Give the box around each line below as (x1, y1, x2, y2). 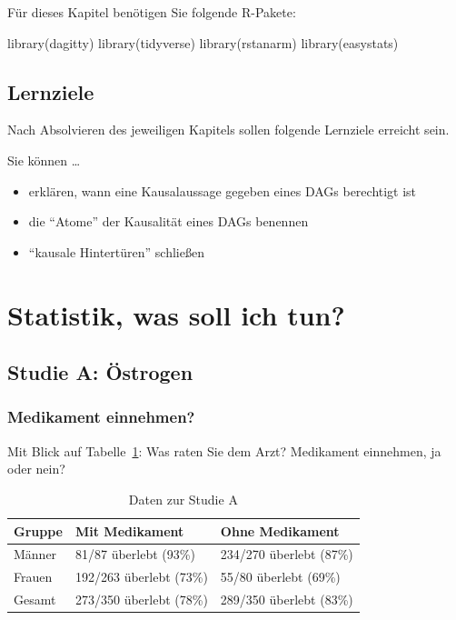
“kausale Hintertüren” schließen (28, 242, 204, 261)
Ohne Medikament (220, 521, 340, 540)
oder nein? (7, 459, 65, 478)
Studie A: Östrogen (7, 358, 193, 386)
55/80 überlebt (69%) (220, 567, 341, 586)
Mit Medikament (74, 521, 184, 540)
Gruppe (14, 521, 63, 540)
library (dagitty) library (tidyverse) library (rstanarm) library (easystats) (7, 33, 399, 52)
